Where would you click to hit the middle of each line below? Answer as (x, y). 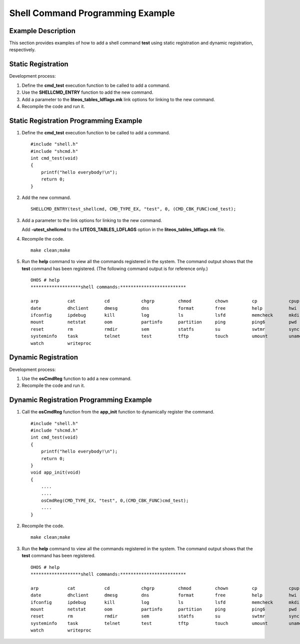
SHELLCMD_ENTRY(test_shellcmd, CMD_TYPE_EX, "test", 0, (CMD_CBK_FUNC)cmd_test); (133, 209)
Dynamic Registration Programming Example (80, 400)
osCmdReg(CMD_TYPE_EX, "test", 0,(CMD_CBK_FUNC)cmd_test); (115, 500)
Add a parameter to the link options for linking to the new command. (92, 220)
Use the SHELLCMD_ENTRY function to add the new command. (87, 92)
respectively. (22, 50)
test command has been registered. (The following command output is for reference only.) (115, 269)
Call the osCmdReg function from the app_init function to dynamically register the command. (118, 412)
